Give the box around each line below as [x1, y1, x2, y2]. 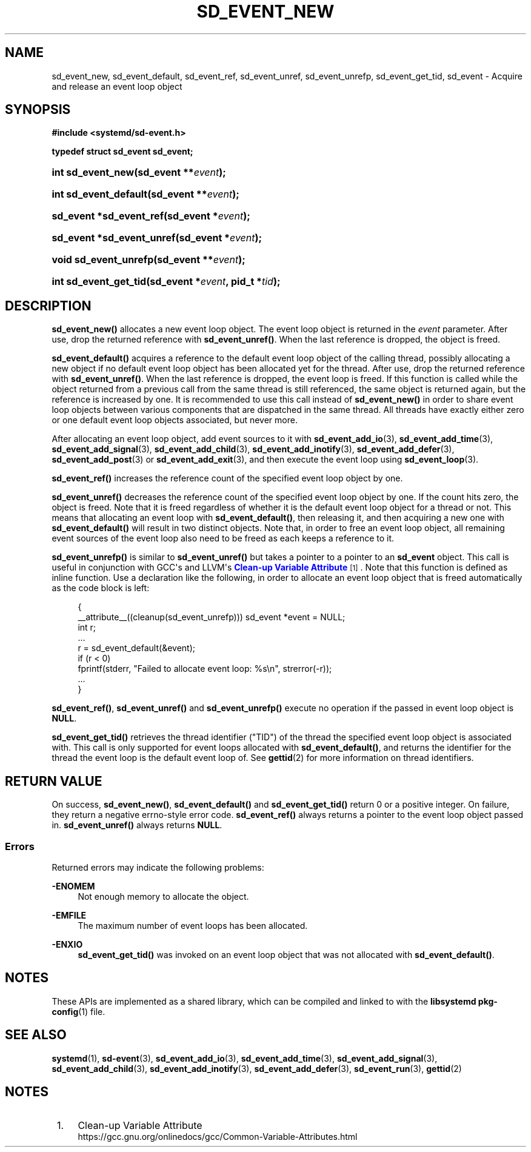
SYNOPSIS [5, 102, 71, 118]
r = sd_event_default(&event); [78, 643, 195, 654]
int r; [78, 622, 96, 633]
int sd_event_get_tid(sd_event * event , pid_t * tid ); [52, 275, 281, 288]
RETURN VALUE [5, 773, 102, 789]
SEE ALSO [5, 1027, 67, 1043]
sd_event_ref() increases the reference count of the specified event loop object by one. [52, 473, 403, 484]
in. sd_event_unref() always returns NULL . [52, 820, 222, 831]
